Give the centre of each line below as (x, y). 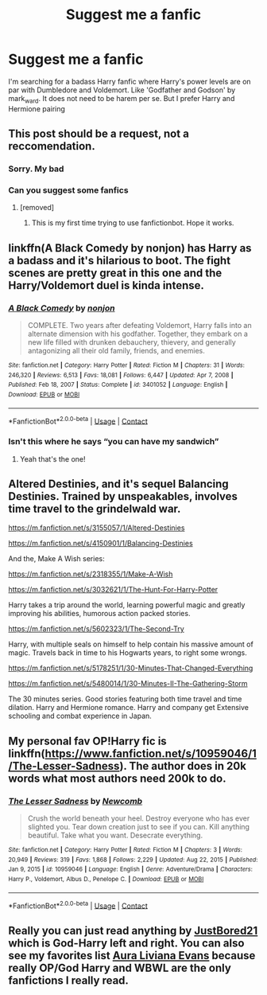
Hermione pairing (37, 108)
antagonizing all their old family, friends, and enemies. (116, 351)
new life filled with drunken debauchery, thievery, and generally (132, 342)
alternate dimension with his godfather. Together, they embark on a (138, 334)
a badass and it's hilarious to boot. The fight (120, 260)
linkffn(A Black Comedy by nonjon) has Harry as (130, 248)
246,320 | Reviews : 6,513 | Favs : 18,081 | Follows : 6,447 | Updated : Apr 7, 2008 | (121, 375)
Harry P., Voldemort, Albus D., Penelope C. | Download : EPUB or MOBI (106, 880)
